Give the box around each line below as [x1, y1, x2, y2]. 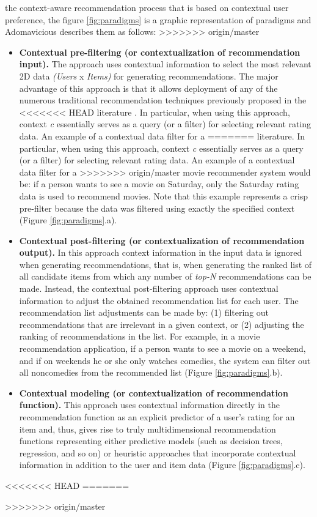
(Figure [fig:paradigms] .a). [19, 214, 117, 226]
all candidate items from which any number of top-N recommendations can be [19, 270, 312, 283]
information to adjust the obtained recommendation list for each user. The [19, 294, 299, 307]
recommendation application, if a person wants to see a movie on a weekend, [19, 342, 306, 355]
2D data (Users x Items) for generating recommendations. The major [19, 69, 279, 82]
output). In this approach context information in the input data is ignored [19, 246, 302, 259]
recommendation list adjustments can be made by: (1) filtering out [19, 306, 269, 319]
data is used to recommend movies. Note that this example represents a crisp [19, 189, 308, 202]
